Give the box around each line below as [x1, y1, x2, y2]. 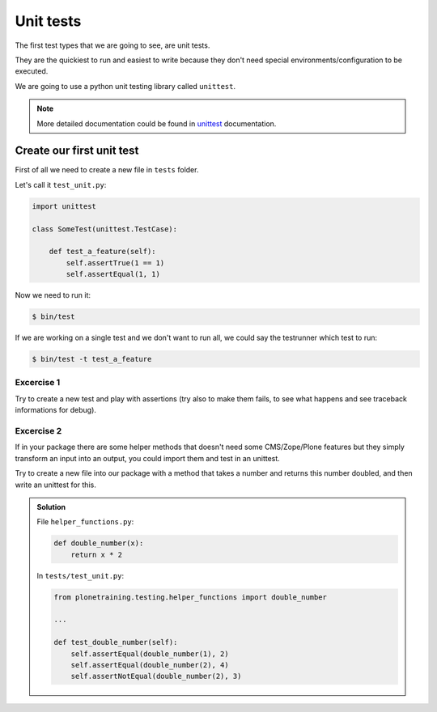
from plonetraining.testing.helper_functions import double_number [53, 592, 328, 602]
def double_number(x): [53, 539, 144, 548]
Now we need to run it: [15, 290, 91, 300]
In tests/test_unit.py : [36, 570, 125, 580]
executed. [15, 66, 49, 76]
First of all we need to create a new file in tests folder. [15, 165, 199, 175]
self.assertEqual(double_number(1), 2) [70, 649, 230, 659]
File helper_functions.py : [36, 517, 134, 527]
